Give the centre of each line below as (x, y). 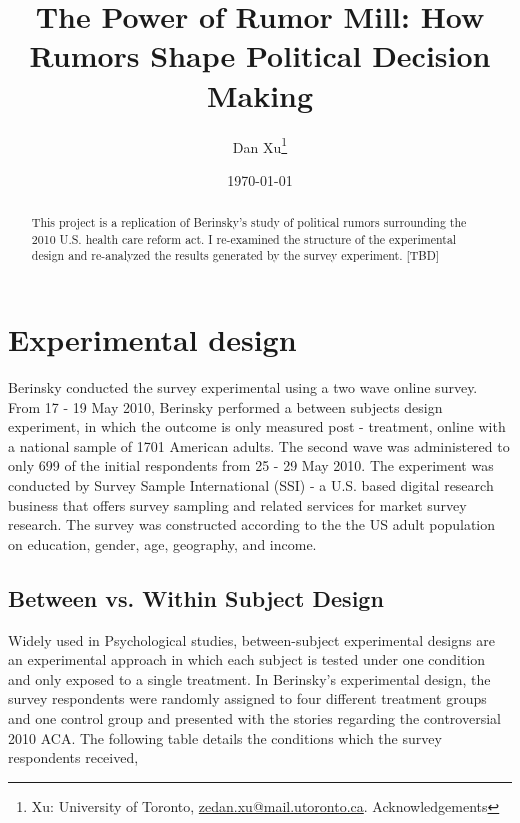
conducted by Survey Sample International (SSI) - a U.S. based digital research (251, 485)
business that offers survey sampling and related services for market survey (237, 504)
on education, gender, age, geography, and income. (162, 543)
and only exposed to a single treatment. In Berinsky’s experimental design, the (249, 678)
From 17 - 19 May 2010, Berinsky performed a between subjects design (225, 406)
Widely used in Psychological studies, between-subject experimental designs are (251, 639)
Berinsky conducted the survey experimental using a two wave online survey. (243, 387)
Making (260, 94)
